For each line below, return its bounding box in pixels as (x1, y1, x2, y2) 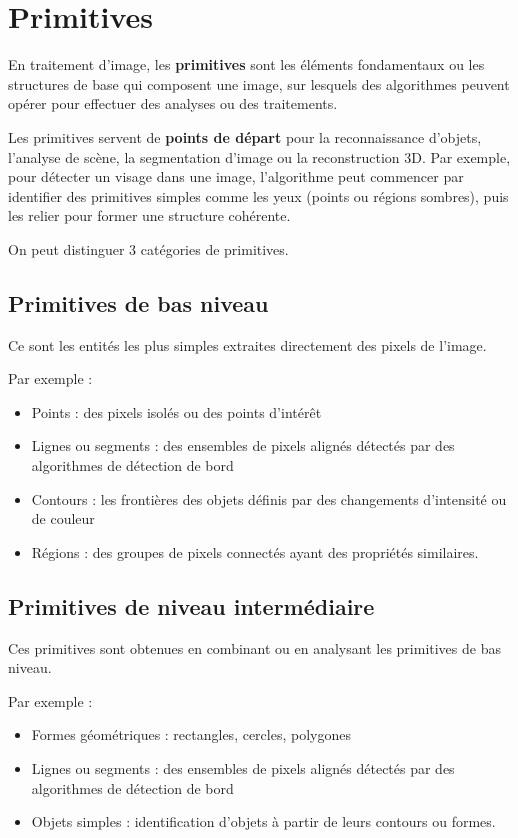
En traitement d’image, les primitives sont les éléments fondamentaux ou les (8, 54, 485, 75)
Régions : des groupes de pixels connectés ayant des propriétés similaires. (31, 541, 479, 562)
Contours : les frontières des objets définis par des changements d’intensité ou (31, 488, 507, 509)
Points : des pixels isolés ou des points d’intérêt (31, 401, 322, 422)
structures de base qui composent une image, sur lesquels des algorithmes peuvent (8, 73, 510, 94)
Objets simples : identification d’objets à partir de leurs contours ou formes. (31, 811, 496, 832)
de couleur (31, 508, 95, 529)
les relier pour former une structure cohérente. (8, 205, 291, 226)
